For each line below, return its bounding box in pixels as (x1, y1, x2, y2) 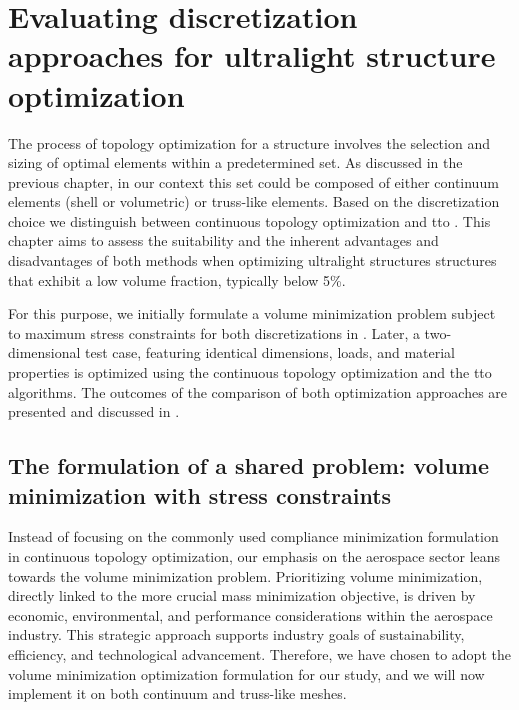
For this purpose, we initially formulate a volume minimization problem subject (8, 303, 496, 324)
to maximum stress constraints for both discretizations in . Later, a (8, 322, 420, 343)
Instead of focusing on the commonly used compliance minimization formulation (8, 526, 499, 547)
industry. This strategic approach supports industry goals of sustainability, (8, 624, 465, 645)
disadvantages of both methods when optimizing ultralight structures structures (8, 250, 497, 271)
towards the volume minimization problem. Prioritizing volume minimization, (8, 565, 483, 586)
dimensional (8, 342, 81, 363)
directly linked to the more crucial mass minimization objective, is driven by (8, 585, 476, 606)
